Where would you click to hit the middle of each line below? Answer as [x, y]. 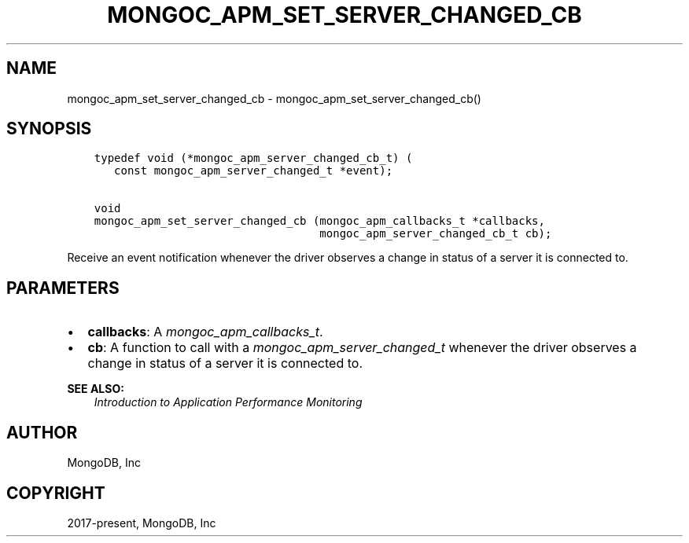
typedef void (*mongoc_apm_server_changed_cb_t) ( [253, 158]
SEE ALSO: [96, 389]
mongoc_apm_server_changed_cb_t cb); [436, 234]
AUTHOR [42, 432]
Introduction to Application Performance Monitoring [228, 402]
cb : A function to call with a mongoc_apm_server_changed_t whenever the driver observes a [362, 348]
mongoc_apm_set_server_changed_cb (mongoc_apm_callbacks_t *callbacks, [319, 221]
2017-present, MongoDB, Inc [142, 523]
